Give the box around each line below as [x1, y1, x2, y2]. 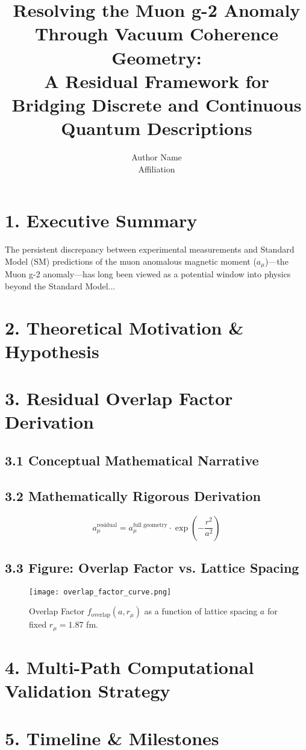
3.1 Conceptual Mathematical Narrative [5, 450, 259, 469]
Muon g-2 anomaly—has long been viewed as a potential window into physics [5, 268, 291, 280]
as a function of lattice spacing [144, 605, 258, 617]
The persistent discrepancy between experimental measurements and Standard [5, 243, 295, 256]
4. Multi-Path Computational [5, 655, 254, 679]
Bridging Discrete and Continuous [11, 92, 302, 116]
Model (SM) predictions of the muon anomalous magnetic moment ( [5, 254, 257, 267]
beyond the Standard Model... [5, 279, 116, 292]
